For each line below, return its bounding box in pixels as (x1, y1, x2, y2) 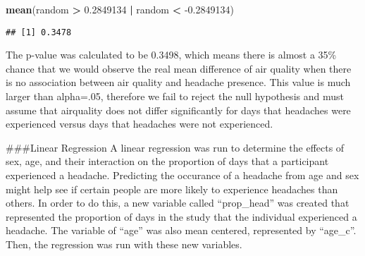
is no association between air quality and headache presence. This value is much (6, 75, 351, 90)
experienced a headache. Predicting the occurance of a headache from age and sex (6, 168, 359, 182)
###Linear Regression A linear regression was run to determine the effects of (6, 140, 345, 154)
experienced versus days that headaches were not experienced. (6, 116, 273, 131)
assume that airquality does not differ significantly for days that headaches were (6, 102, 351, 117)
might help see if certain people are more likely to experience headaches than (6, 181, 338, 196)
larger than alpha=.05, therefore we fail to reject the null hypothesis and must (6, 89, 344, 104)
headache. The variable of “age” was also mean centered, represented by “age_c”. (6, 223, 357, 238)
